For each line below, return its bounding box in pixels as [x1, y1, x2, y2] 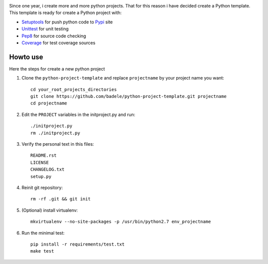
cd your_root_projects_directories [30, 87, 117, 92]
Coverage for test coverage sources [21, 40, 96, 46]
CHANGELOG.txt [30, 167, 65, 173]
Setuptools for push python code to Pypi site [21, 19, 113, 25]
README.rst [30, 153, 57, 159]
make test [30, 249, 54, 254]
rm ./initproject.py [30, 130, 80, 136]
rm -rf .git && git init [30, 196, 91, 202]
